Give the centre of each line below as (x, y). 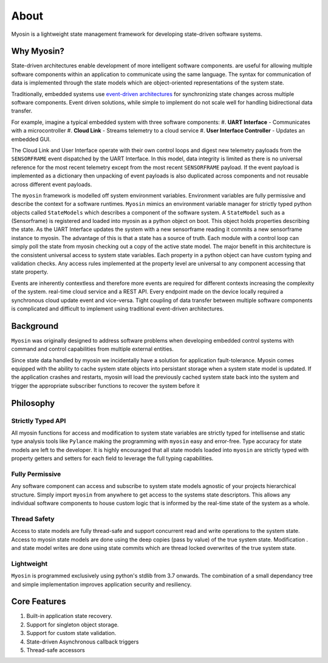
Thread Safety (33, 518)
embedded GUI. (31, 139)
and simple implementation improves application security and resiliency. (101, 584)
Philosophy (33, 403)
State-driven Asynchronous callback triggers (83, 642)
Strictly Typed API (39, 421)
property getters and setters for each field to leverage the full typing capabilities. (112, 458)
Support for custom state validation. (71, 633)
